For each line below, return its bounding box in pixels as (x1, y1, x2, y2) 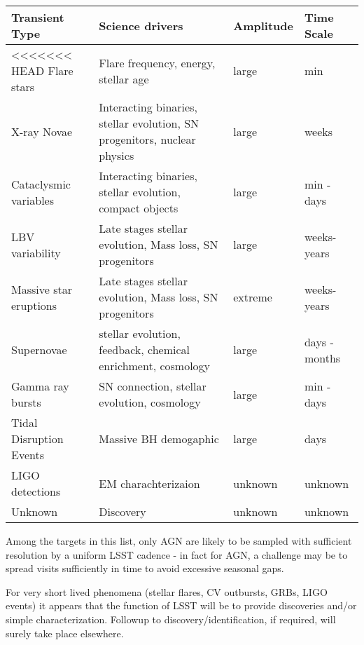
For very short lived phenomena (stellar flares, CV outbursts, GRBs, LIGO (6, 584, 328, 599)
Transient (11, 9, 64, 25)
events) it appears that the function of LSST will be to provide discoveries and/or (6, 598, 357, 613)
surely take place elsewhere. (6, 625, 124, 640)
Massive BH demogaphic (99, 430, 219, 447)
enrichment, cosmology (99, 358, 211, 374)
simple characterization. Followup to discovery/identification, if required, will (6, 611, 336, 626)
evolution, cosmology (99, 394, 201, 410)
